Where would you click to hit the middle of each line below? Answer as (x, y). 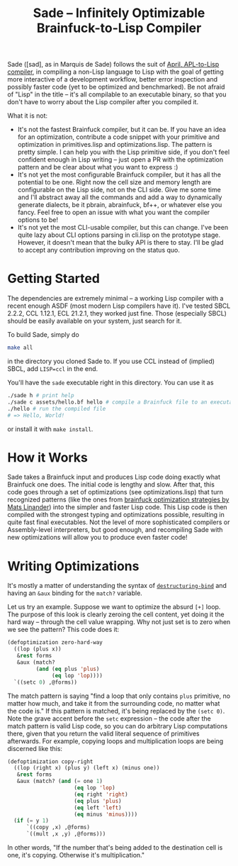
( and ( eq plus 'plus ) (68, 669)
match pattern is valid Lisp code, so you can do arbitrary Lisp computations (118, 726)
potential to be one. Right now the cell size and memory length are (114, 182)
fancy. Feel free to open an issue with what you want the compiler (114, 212)
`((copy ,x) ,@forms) (58, 828)
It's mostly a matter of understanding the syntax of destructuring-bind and (117, 586)
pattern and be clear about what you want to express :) (98, 167)
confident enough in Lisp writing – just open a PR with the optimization (120, 160)
